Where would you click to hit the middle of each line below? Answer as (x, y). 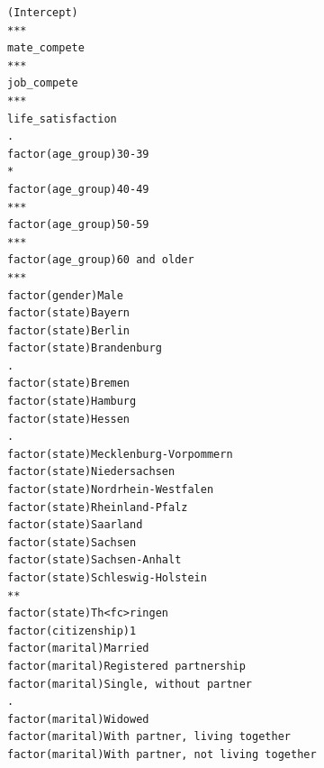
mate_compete (46, 48)
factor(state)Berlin (69, 330)
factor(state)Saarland (75, 525)
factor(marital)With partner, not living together (162, 754)
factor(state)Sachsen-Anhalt (94, 560)
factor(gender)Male (65, 295)
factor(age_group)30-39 (78, 154)
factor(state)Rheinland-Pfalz (98, 507)
